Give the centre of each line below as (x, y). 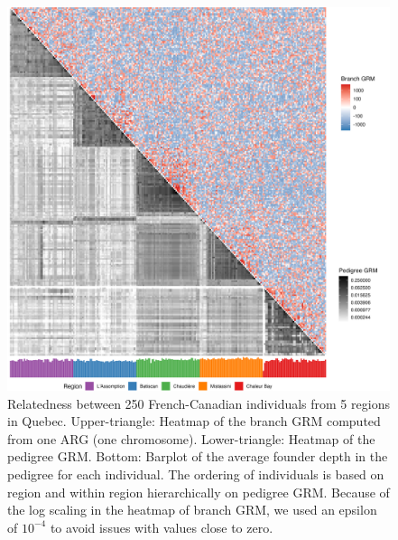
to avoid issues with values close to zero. (162, 527)
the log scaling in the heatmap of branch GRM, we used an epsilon (192, 510)
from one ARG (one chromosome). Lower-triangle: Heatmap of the (191, 438)
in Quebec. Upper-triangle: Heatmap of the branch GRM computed (194, 421)
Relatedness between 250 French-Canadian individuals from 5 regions (199, 403)
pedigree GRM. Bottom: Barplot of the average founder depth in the (198, 456)
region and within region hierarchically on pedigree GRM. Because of (199, 492)
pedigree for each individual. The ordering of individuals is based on (196, 474)
